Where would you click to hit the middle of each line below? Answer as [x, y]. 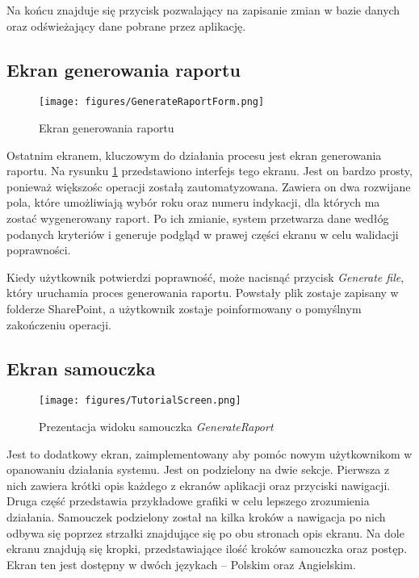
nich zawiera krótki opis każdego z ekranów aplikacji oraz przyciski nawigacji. [199, 485]
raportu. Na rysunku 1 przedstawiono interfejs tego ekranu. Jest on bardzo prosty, [209, 171]
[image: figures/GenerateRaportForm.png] [152, 102]
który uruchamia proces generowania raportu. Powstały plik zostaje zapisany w [203, 293]
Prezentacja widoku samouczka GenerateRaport [156, 427]
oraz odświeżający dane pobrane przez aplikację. [126, 25]
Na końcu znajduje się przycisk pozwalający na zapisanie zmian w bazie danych [203, 10]
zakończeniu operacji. [59, 324]
